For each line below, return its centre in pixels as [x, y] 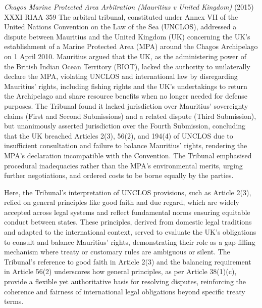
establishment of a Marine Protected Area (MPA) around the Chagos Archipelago [131, 46]
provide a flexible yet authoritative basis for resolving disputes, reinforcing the [125, 281]
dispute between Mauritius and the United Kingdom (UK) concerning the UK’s [127, 36]
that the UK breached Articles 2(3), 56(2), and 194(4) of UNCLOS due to [119, 135]
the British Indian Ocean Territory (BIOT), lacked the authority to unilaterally [127, 66]
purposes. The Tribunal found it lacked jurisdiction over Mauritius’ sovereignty [126, 105]
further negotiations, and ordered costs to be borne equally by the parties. [119, 175]
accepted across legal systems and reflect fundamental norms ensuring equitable [127, 212]
